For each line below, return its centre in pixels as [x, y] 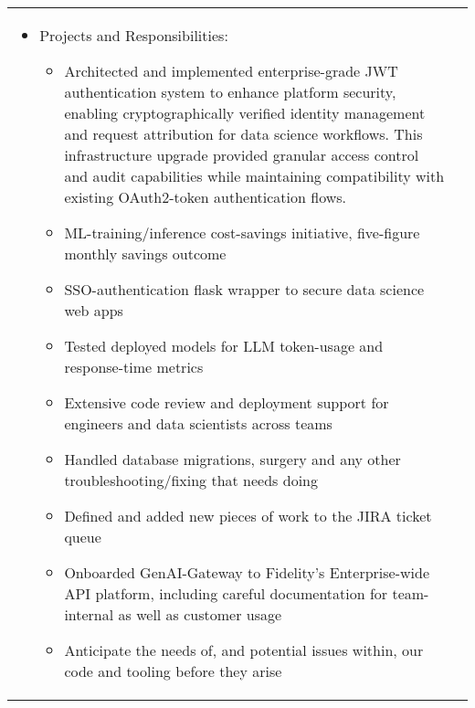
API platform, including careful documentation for [226, 593]
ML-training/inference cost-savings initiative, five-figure [242, 232]
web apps [94, 310]
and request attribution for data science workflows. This [243, 134]
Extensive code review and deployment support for [227, 402]
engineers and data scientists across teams [198, 423]
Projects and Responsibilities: [134, 35]
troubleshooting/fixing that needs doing [191, 480]
